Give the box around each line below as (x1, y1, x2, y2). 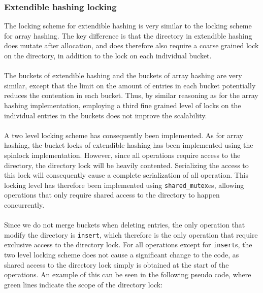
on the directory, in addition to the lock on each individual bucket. (4, 50, 212, 60)
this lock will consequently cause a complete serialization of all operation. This (4, 170, 249, 180)
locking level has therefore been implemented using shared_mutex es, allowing (4, 179, 244, 190)
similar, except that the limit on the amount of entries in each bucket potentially (4, 80, 256, 90)
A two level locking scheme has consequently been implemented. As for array (4, 129, 243, 140)
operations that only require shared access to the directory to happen (4, 189, 220, 200)
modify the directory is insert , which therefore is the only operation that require (4, 229, 258, 240)
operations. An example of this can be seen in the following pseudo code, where (4, 269, 251, 280)
